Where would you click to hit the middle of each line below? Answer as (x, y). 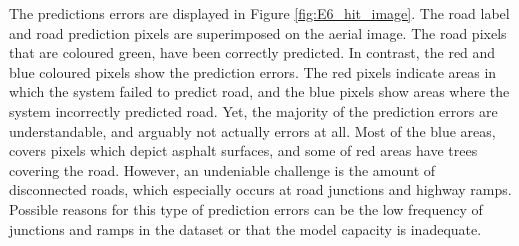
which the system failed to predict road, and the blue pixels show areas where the (259, 91)
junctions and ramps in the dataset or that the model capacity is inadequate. (245, 228)
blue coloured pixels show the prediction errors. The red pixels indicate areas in (253, 71)
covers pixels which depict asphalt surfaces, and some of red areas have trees (243, 150)
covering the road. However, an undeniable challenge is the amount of (222, 169)
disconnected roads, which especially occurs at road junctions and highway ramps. (260, 189)
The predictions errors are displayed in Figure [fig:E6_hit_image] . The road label (259, 13)
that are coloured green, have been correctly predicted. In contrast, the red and (252, 52)
